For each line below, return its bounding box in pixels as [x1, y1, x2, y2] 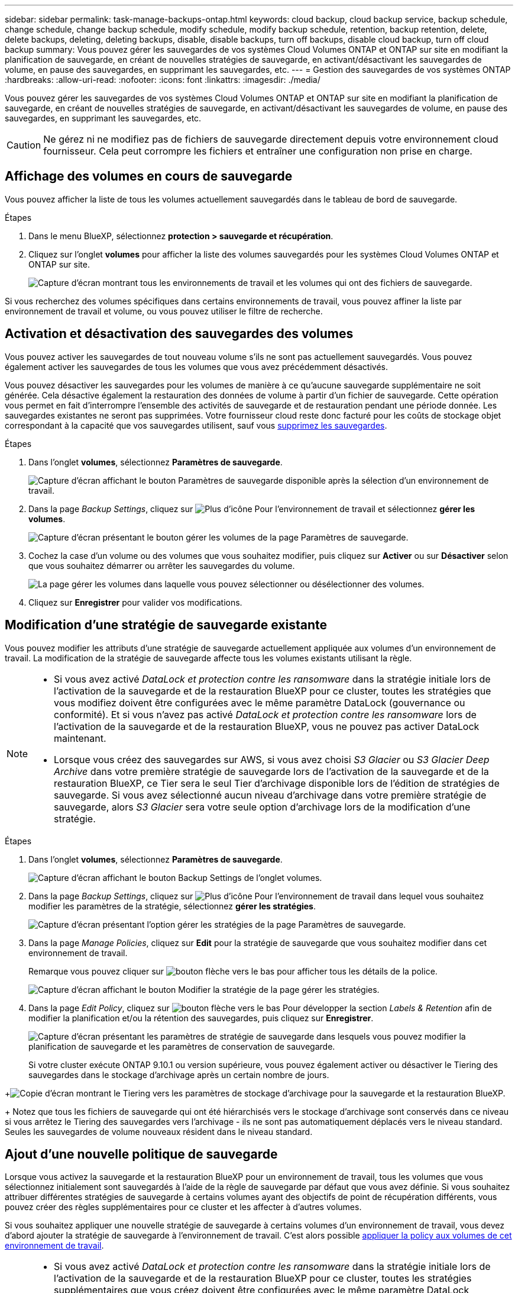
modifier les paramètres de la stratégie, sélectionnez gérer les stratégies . [28, 900, 316, 911]
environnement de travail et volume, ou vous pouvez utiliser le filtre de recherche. [5, 305, 323, 316]
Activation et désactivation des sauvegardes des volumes [5, 326, 354, 342]
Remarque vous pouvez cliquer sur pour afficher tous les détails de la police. [28, 966, 438, 976]
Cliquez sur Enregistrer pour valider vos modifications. [28, 597, 242, 607]
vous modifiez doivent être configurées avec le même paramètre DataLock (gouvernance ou [54, 696, 465, 709]
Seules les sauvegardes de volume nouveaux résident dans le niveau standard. [5, 1126, 313, 1137]
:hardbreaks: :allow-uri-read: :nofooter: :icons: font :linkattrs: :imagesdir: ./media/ [5, 75, 320, 85]
